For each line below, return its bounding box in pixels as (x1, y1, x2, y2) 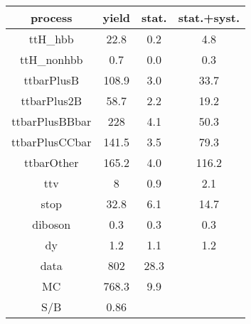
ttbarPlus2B (21, 92, 82, 109)
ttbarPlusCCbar (11, 134, 92, 150)
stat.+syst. (178, 9, 240, 26)
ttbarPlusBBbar (11, 113, 92, 129)
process (30, 9, 73, 26)
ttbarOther (23, 154, 79, 171)
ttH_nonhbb (19, 51, 83, 67)
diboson (32, 216, 71, 232)
